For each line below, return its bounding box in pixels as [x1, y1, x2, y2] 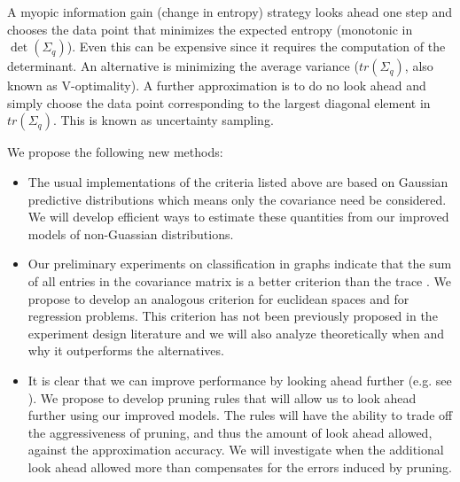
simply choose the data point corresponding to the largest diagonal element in [7, 93, 431, 112]
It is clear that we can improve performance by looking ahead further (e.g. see [27, 370, 452, 389]
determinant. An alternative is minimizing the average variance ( [7, 57, 359, 75]
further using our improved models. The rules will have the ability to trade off [27, 406, 453, 424]
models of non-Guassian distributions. [27, 224, 234, 243]
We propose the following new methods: [7, 143, 223, 161]
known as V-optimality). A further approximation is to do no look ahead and [7, 76, 426, 95]
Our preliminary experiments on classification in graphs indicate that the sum [27, 254, 452, 273]
